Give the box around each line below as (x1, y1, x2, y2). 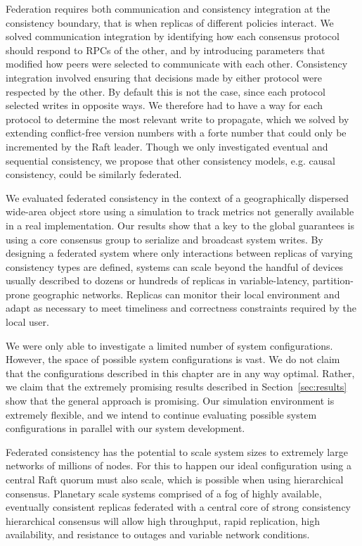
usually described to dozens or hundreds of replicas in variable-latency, (6, 273, 309, 288)
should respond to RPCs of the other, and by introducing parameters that (6, 42, 325, 57)
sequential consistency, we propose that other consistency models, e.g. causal (6, 153, 335, 167)
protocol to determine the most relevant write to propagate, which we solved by (6, 111, 349, 126)
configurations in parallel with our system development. (6, 421, 245, 436)
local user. (6, 315, 49, 329)
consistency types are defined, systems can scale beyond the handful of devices (6, 259, 344, 274)
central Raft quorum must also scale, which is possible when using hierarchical (6, 472, 344, 486)
